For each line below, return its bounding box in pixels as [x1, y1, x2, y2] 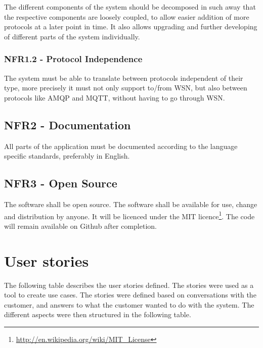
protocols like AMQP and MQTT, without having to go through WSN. [4, 92, 225, 103]
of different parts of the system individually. [4, 31, 140, 41]
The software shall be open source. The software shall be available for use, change [4, 198, 257, 209]
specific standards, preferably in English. [4, 151, 130, 161]
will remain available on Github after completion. [4, 220, 157, 231]
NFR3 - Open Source [4, 175, 117, 191]
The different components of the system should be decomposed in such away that [4, 2, 256, 12]
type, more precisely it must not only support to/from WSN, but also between [4, 82, 247, 93]
